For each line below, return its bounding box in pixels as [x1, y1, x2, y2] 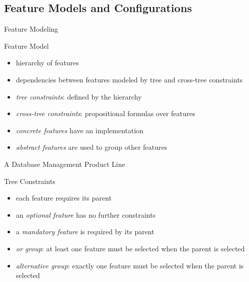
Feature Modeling [4, 24, 58, 34]
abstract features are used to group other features [16, 142, 168, 152]
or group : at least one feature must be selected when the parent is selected [16, 243, 245, 253]
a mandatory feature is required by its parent [16, 226, 154, 237]
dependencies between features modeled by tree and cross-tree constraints [16, 74, 243, 84]
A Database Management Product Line [4, 158, 125, 169]
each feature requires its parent [16, 193, 112, 203]
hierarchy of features [16, 57, 79, 68]
